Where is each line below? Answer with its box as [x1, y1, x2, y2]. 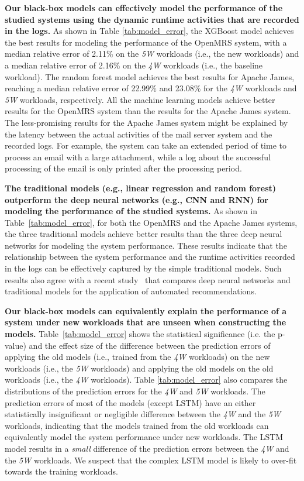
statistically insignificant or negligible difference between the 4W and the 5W [5, 408, 281, 420]
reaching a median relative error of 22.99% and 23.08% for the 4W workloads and [5, 82, 297, 94]
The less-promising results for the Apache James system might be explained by [5, 116, 288, 128]
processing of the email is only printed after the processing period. [5, 162, 242, 174]
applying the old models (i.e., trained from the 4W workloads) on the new [5, 351, 270, 363]
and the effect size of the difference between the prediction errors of [29, 339, 271, 351]
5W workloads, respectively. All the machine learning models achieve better [5, 93, 275, 105]
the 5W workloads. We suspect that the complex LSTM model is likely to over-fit [5, 453, 297, 466]
